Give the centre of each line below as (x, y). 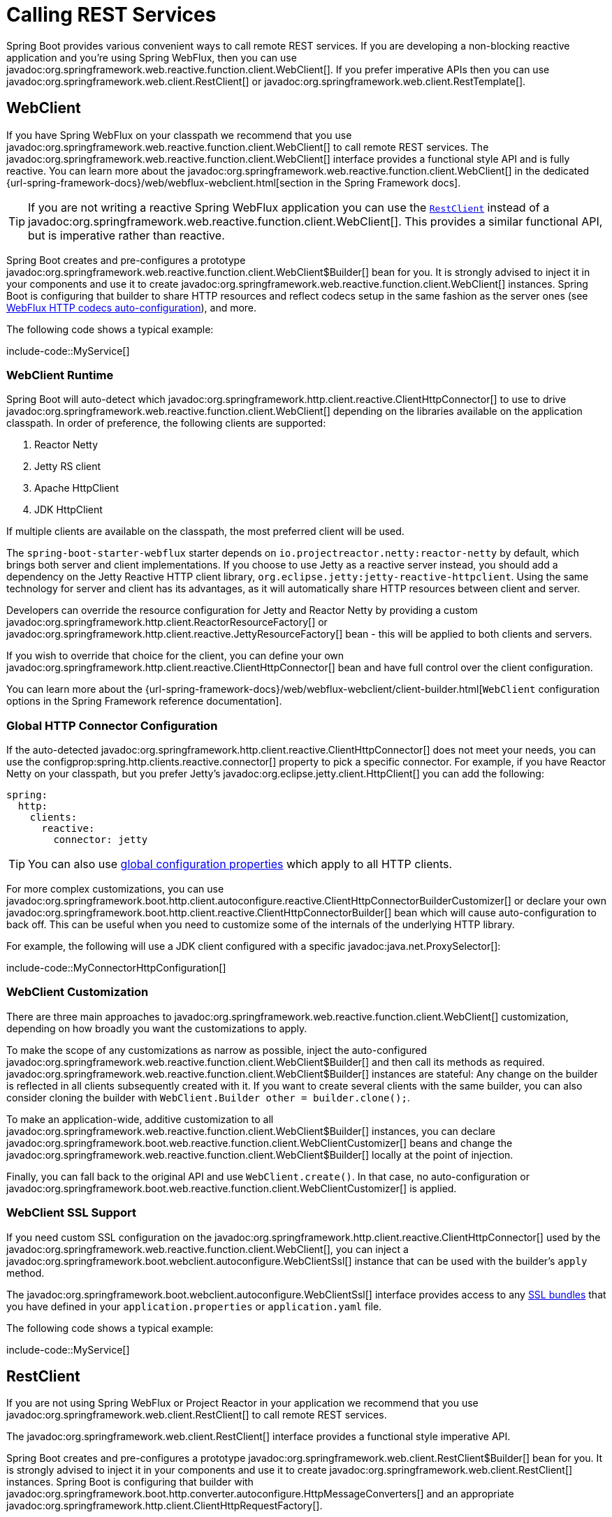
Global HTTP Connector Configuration (112, 725)
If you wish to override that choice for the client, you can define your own (175, 656)
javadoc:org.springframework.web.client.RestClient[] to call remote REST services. (197, 1415)
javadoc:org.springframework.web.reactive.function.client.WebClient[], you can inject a (207, 1249)
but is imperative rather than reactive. (126, 235)
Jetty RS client (68, 467)
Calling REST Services (111, 15)
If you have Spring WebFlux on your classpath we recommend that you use (179, 135)
